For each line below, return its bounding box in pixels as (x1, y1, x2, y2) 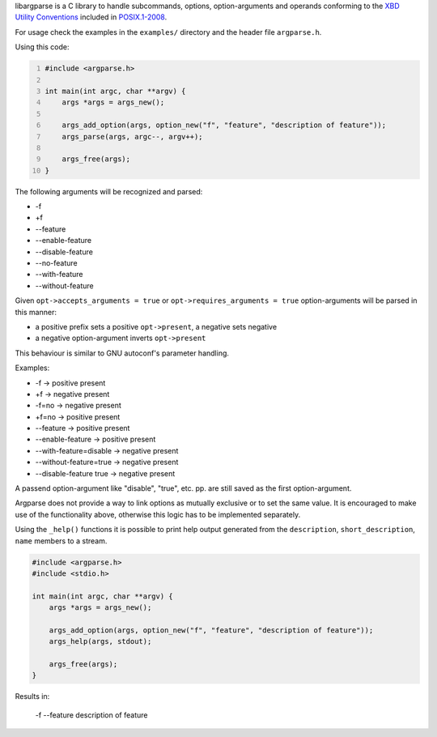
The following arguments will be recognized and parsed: (15, 186, 203, 196)
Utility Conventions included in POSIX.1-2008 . (15, 12, 168, 22)
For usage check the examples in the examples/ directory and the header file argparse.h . (15, 27, 322, 36)
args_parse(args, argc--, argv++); (62, 132, 203, 141)
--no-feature (35, 258, 78, 267)
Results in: (15, 692, 50, 701)
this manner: (15, 307, 57, 317)
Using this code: (15, 42, 70, 52)
